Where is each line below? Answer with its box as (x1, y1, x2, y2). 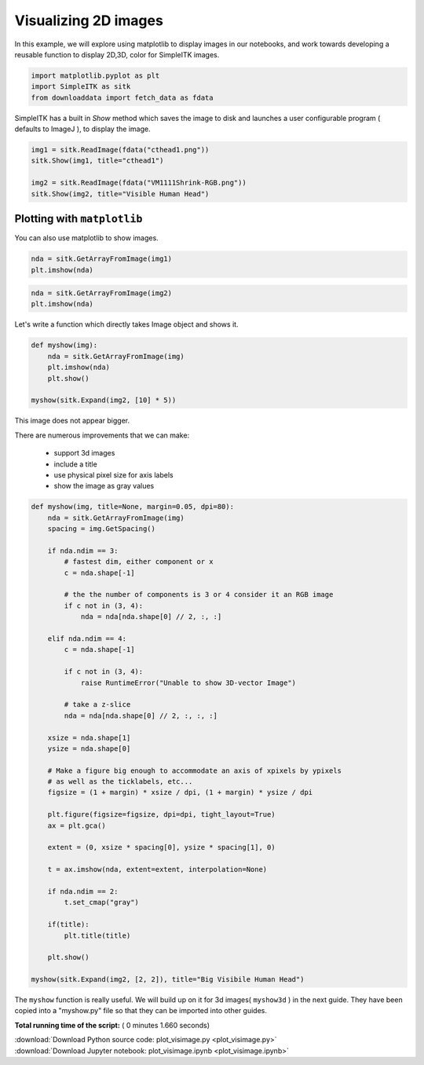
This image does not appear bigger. (14, 416, 130, 426)
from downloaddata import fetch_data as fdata (31, 93, 214, 102)
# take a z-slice (64, 700, 131, 709)
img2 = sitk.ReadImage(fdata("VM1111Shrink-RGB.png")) (31, 178, 247, 188)
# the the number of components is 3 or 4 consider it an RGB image (64, 590, 334, 599)
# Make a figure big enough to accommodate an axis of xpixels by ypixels (47, 766, 342, 775)
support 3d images (53, 448, 115, 458)
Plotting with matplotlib (14, 212, 143, 225)
